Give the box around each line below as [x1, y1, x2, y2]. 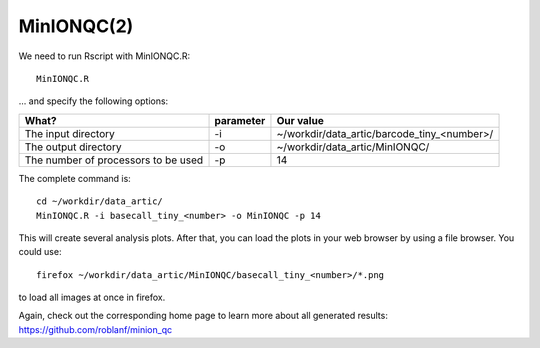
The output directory [24, 140, 122, 154]
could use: [18, 246, 62, 258]
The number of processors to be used [24, 153, 204, 167]
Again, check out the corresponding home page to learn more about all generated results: [18, 310, 389, 322]
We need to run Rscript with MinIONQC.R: [18, 50, 191, 62]
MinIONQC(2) [18, 15, 134, 37]
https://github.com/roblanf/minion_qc [18, 323, 173, 335]
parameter [214, 113, 266, 127]
